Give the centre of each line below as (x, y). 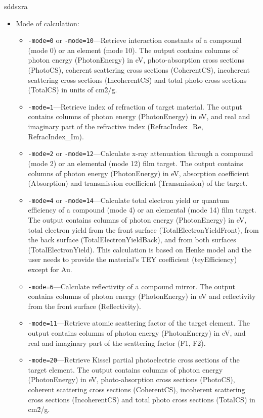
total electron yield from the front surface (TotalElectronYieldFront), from (143, 229)
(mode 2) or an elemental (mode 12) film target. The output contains (136, 163)
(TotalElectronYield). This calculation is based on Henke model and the (140, 249)
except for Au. (50, 269)
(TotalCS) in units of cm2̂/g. (73, 90)
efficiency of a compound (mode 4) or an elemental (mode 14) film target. (142, 210)
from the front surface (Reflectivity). (84, 306)
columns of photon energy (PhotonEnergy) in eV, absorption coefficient (139, 173)
